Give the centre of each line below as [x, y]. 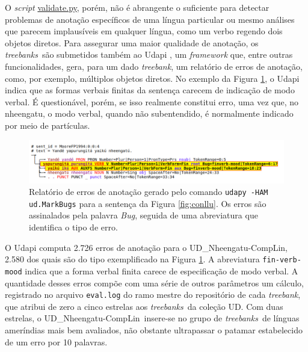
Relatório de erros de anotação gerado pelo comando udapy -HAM [149, 192]
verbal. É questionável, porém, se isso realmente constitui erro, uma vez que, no [152, 101]
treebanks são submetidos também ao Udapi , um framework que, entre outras [149, 54]
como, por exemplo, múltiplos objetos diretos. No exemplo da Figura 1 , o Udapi [152, 78]
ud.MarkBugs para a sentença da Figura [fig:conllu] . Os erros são [148, 203]
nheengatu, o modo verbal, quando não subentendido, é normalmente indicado [149, 113]
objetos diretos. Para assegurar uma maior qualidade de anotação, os [132, 42]
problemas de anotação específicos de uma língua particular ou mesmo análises [150, 19]
